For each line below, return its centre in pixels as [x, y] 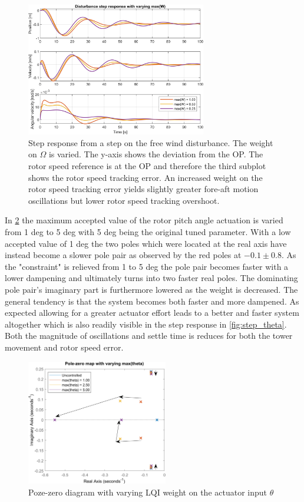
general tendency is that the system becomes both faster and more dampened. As [152, 301]
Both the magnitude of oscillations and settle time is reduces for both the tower [149, 336]
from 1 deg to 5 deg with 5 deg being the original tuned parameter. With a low [148, 232]
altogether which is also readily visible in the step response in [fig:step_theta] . [146, 324]
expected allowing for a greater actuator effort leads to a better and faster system [152, 313]
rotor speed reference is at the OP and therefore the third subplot [147, 166]
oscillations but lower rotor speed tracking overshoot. [124, 200]
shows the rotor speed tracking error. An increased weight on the [146, 177]
